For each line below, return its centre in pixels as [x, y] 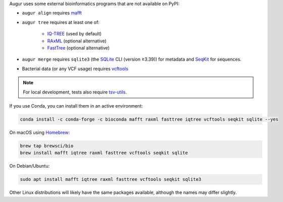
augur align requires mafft [52, 13]
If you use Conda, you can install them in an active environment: [76, 106]
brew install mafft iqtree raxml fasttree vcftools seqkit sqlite [104, 153]
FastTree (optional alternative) [78, 47]
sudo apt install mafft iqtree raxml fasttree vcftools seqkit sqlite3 [111, 180]
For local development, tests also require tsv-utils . [75, 92]
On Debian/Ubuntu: [30, 166]
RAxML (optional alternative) [77, 41]
